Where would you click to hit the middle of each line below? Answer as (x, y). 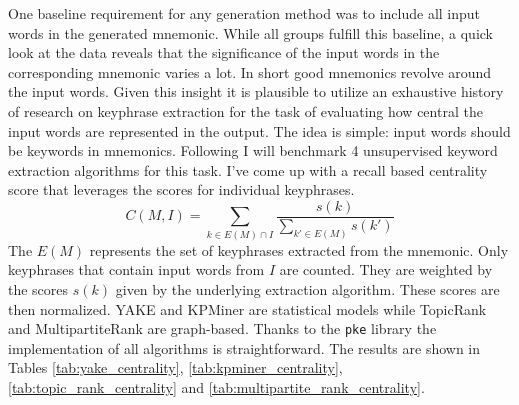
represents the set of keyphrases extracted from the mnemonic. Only (299, 249)
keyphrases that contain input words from (136, 269)
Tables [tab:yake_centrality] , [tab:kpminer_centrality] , (175, 367)
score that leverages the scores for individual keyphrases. (181, 189)
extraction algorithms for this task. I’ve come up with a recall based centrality (248, 169)
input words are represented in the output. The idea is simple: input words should (259, 130)
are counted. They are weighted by (386, 269)
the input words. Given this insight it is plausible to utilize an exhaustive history (256, 91)
